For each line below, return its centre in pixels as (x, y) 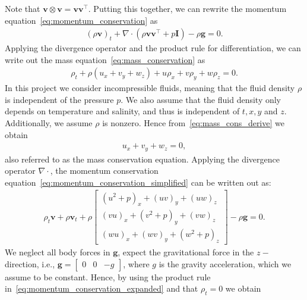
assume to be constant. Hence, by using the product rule (108, 276)
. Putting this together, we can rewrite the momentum (187, 8)
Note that (23, 8)
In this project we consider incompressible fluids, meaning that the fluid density (150, 88)
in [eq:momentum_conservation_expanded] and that (102, 288)
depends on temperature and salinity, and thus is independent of (122, 111)
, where (136, 263)
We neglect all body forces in (58, 252)
